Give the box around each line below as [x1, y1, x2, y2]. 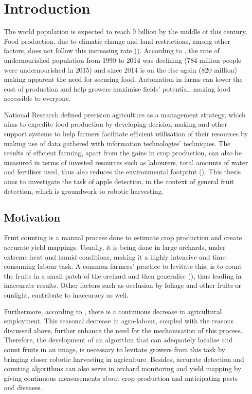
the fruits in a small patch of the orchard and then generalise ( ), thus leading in [4, 270, 242, 281]
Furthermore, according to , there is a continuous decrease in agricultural [4, 306, 222, 316]
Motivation [4, 209, 60, 225]
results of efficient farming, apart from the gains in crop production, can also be [4, 148, 242, 158]
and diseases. [4, 382, 42, 393]
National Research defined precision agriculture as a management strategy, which [4, 109, 246, 119]
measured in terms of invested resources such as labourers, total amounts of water [4, 157, 248, 167]
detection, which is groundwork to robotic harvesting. [4, 186, 163, 196]
